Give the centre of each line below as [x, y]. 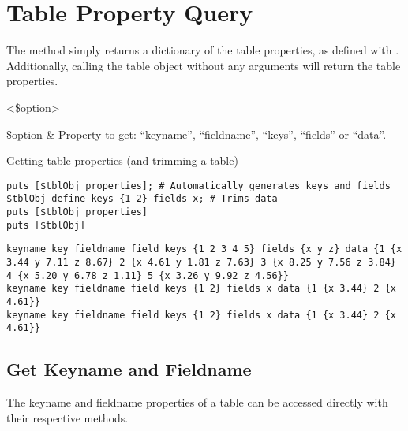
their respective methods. [67, 417]
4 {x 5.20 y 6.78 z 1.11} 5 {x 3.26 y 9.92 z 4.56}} [148, 275]
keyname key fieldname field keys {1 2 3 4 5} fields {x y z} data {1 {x [204, 249]
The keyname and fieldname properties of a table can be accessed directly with [197, 402]
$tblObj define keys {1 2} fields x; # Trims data [142, 199]
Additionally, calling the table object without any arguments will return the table [204, 65]
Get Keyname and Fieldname [129, 369]
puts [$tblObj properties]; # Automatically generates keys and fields [198, 186]
